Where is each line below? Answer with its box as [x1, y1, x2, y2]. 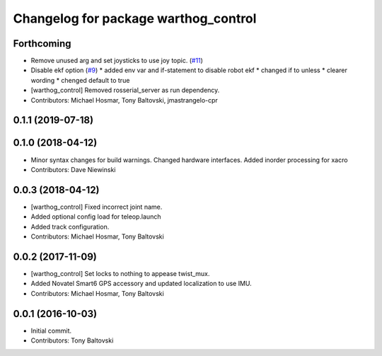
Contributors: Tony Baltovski [30, 336, 114, 345]
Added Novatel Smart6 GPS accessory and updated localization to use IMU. [30, 280, 253, 288]
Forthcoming [13, 38, 71, 50]
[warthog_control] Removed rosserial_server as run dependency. [30, 86, 220, 95]
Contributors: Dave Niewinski [30, 165, 116, 173]
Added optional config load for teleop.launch [30, 212, 161, 221]
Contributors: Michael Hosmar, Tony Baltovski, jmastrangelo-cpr [30, 96, 219, 104]
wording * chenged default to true [30, 76, 130, 84]
